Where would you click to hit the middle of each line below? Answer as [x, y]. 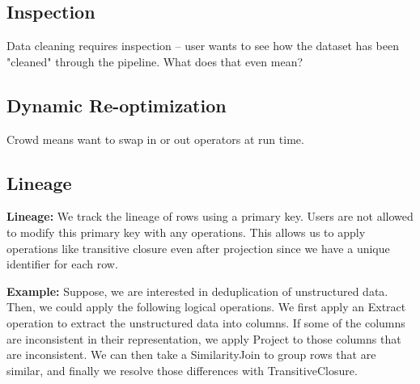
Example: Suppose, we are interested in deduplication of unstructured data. [197, 291]
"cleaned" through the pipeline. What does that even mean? [155, 61]
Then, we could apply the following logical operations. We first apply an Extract [206, 307]
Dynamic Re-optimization [117, 105]
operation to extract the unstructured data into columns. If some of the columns [206, 322]
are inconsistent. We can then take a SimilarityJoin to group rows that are [191, 354]
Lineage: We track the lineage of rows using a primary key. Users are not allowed [210, 216]
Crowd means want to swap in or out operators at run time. [155, 139]
